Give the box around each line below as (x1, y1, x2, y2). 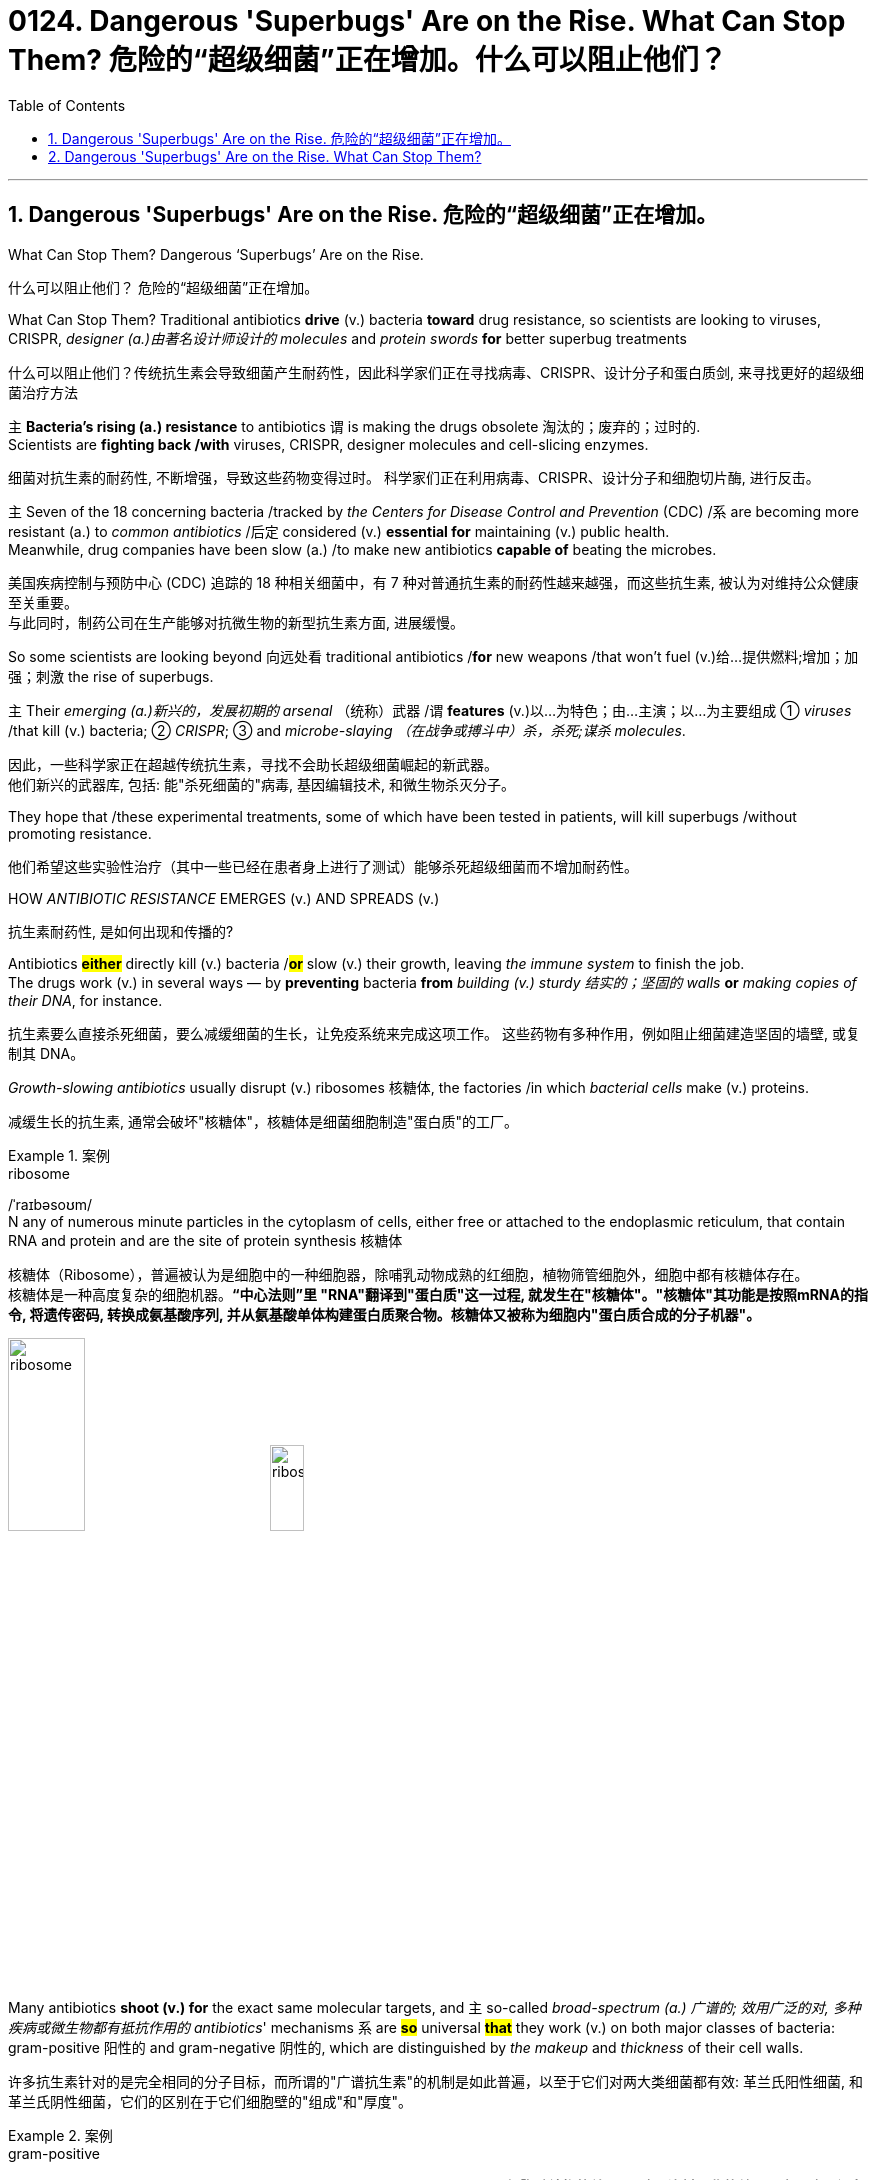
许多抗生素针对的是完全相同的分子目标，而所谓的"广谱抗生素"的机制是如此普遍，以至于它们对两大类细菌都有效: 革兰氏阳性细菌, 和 (8, 2073, 863, 2091)
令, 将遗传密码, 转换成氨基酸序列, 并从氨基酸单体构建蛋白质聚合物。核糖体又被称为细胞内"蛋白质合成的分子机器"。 (8, 1305, 761, 1323)
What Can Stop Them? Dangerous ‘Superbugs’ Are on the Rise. (8, 245, 424, 263)
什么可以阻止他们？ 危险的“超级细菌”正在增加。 (8, 278, 319, 296)
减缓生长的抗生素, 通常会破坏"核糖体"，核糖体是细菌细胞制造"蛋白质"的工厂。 (8, 1112, 519, 1130)
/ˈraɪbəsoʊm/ (8, 1195, 93, 1213)
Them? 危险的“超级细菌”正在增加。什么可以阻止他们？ (8, 43, 727, 77)
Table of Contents (8, 96, 126, 114)
